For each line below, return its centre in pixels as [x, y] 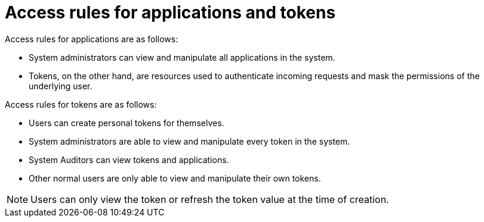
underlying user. [61, 86]
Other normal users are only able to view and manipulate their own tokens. [175, 178]
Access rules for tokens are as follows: [81, 104]
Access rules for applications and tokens [170, 12]
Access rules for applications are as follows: [92, 39]
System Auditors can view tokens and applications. [129, 160]
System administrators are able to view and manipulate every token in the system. [189, 141]
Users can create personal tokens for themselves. [127, 123]
